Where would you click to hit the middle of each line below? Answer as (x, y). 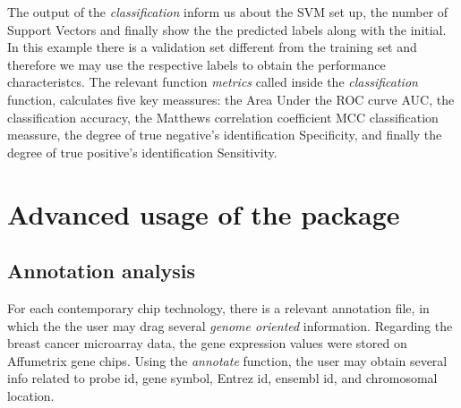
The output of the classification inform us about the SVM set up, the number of (228, 12)
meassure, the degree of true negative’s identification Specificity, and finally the (225, 135)
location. (31, 395)
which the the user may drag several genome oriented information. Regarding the (230, 325)
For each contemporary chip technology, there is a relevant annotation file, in (218, 307)
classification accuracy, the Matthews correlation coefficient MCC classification (223, 117)
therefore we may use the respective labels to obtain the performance (196, 64)
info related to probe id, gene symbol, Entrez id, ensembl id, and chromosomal (222, 378)
